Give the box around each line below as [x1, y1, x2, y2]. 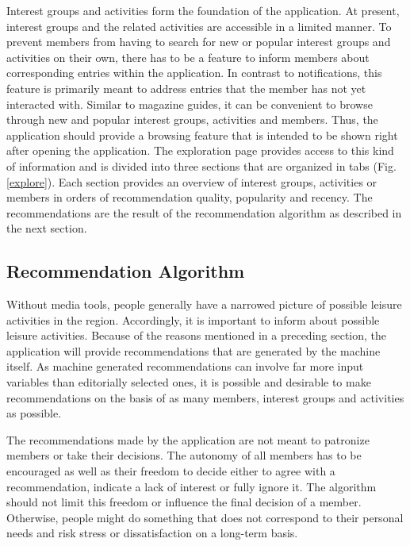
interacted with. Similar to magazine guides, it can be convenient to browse [6, 95, 373, 112]
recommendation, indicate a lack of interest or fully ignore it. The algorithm [6, 478, 377, 494]
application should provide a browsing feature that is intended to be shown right [6, 126, 398, 143]
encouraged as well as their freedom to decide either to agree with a [6, 463, 335, 479]
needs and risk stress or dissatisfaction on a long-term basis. [6, 525, 298, 541]
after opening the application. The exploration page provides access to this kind [6, 142, 394, 159]
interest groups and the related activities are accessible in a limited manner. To [6, 17, 392, 34]
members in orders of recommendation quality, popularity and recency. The [6, 189, 373, 206]
